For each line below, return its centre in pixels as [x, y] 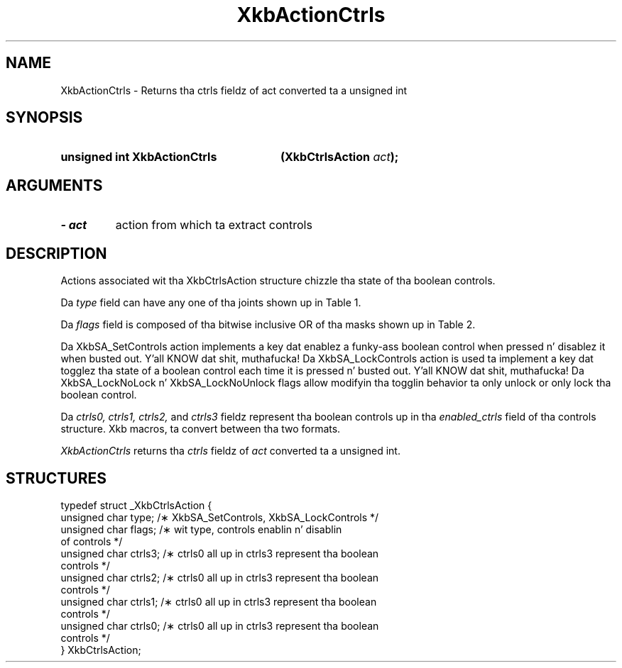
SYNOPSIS [44, 118]
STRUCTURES [56, 478]
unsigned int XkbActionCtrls [139, 157]
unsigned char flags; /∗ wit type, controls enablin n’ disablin [201, 529]
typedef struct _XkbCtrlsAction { [136, 505]
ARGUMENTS [54, 185]
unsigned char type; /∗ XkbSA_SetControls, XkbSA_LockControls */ [220, 517]
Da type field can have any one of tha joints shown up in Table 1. [211, 303]
